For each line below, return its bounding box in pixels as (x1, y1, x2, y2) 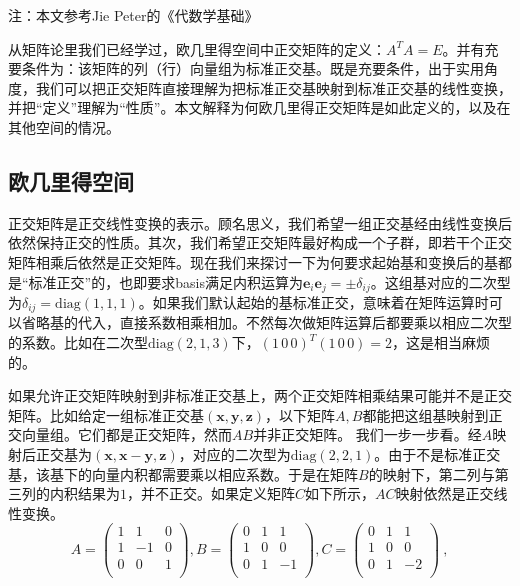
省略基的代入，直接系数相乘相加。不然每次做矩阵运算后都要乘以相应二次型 (21, 312, 512, 333)
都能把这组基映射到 (362, 404, 489, 425)
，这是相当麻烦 (392, 332, 491, 353)
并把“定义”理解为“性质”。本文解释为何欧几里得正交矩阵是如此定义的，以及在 (8, 97, 511, 118)
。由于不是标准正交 (374, 444, 501, 465)
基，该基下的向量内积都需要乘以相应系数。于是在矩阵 (8, 463, 358, 484)
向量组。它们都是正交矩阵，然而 (21, 424, 232, 445)
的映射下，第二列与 (368, 463, 495, 484)
